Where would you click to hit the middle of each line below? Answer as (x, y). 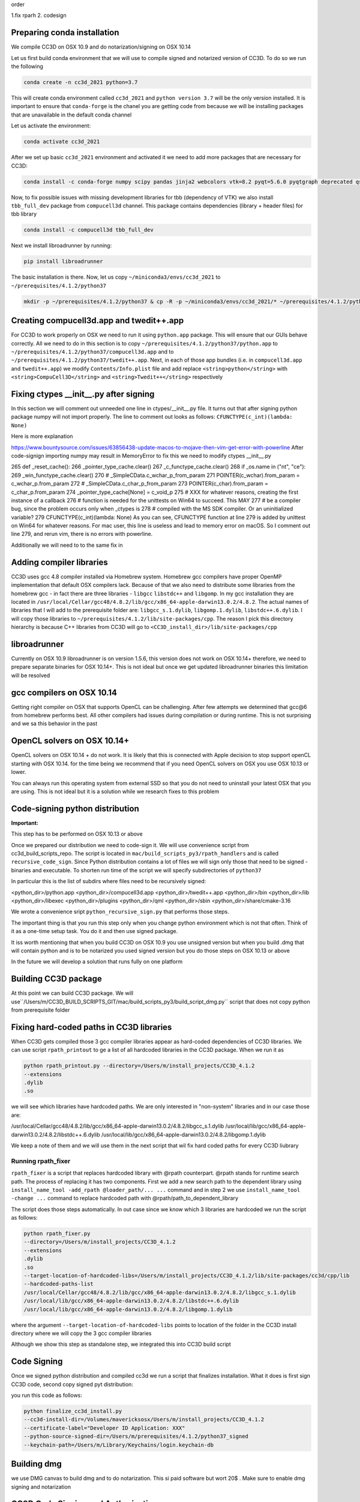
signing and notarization (41, 1486)
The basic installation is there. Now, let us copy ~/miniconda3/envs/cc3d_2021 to (116, 277)
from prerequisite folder (40, 1010)
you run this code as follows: (46, 1395)
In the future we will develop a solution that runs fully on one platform (97, 962)
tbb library (24, 214)
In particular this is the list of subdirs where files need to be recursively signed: (109, 881)
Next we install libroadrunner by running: (61, 246)
